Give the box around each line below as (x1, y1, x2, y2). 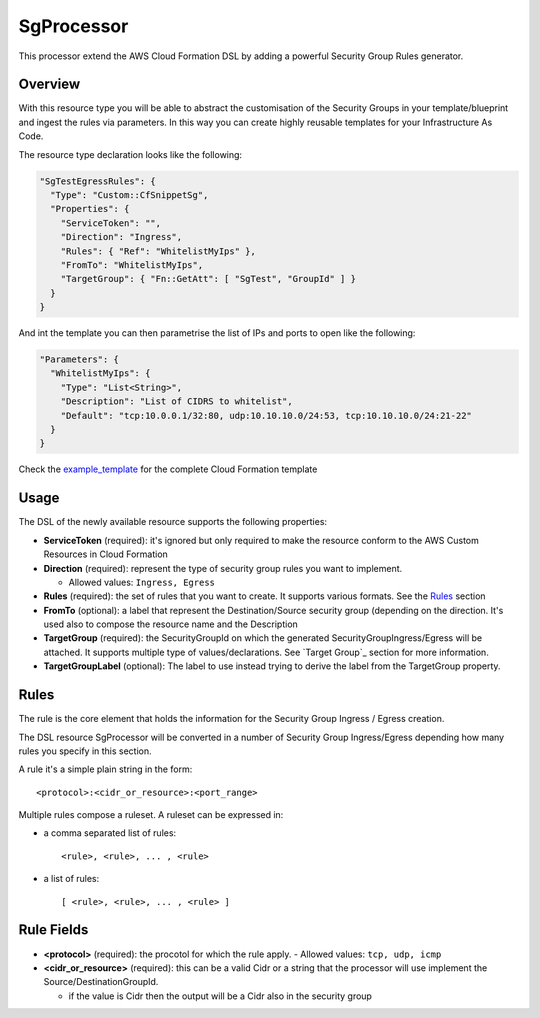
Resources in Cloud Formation (43, 548, 169, 560)
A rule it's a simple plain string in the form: (18, 763, 193, 775)
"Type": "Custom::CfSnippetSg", (50, 190, 209, 200)
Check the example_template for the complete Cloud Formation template (18, 463, 318, 475)
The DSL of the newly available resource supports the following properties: (18, 516, 328, 528)
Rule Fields (18, 921, 89, 939)
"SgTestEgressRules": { (39, 175, 157, 187)
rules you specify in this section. (18, 745, 152, 757)
